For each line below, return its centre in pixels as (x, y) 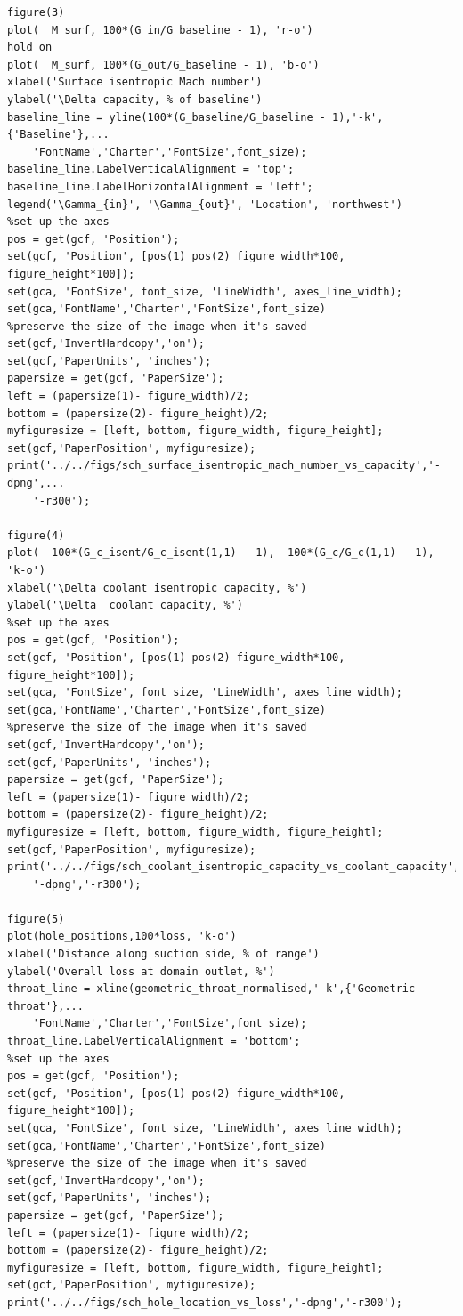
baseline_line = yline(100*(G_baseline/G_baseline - (167, 117)
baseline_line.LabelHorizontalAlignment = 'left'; (160, 186)
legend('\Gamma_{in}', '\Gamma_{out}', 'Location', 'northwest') (205, 204)
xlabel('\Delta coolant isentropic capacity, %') (157, 588)
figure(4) (36, 535)
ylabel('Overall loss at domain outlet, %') (141, 971)
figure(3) (36, 12)
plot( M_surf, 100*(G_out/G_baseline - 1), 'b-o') (163, 65)
